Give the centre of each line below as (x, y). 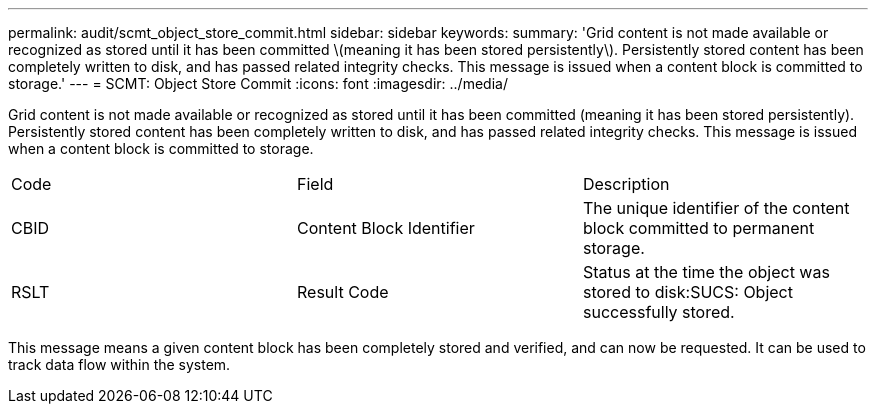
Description (626, 184)
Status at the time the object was (706, 272)
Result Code (342, 292)
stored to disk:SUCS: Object (687, 292)
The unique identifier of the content (716, 208)
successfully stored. (658, 312)
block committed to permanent (698, 228)
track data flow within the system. (119, 364)
